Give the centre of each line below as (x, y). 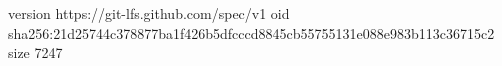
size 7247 (35, 52)
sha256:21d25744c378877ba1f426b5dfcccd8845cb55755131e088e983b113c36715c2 (251, 32)
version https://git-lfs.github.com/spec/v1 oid (149, 13)
